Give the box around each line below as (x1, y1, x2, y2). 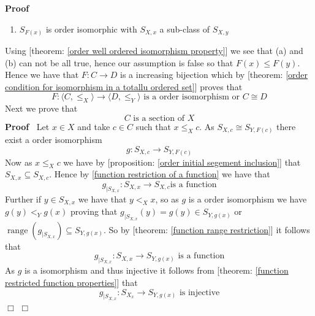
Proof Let (5, 120, 50, 133)
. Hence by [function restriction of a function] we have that (49, 168, 270, 180)
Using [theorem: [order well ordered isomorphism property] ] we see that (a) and (5, 44, 303, 57)
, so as (155, 192, 179, 205)
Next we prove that (5, 102, 78, 115)
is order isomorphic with (45, 22, 137, 35)
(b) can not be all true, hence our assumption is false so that (5, 56, 233, 69)
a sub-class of (159, 22, 210, 35)
